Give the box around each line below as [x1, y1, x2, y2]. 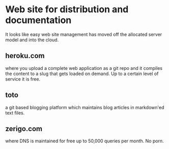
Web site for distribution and [5, 4, 129, 15]
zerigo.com [5, 124, 43, 133]
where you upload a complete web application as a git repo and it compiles [5, 65, 163, 71]
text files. [5, 110, 25, 116]
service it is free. [5, 76, 41, 82]
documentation [5, 14, 72, 26]
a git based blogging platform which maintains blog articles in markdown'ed [5, 104, 164, 110]
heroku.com [5, 52, 45, 60]
